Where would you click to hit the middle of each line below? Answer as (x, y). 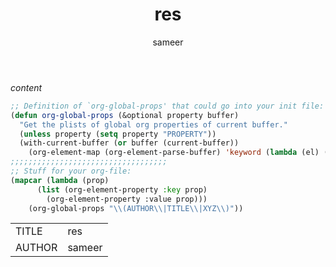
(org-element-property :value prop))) (127, 199)
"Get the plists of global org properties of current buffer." (153, 124)
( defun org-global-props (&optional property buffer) (125, 115)
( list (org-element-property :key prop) (122, 189)
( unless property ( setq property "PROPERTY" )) (118, 134)
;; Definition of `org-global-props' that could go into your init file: (167, 106)
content (26, 87)
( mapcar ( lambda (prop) (60, 180)
